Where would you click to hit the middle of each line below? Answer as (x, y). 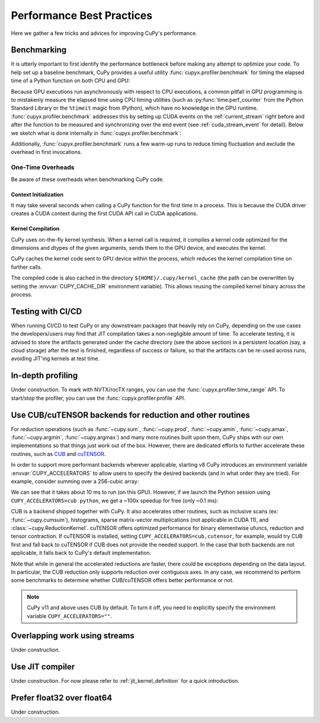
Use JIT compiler (43, 667)
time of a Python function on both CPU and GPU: (71, 81)
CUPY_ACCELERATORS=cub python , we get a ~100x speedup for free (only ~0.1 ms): (115, 500)
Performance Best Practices (82, 15)
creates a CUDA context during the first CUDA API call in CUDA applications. (104, 214)
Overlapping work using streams (73, 636)
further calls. (27, 267)
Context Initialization (37, 194)
